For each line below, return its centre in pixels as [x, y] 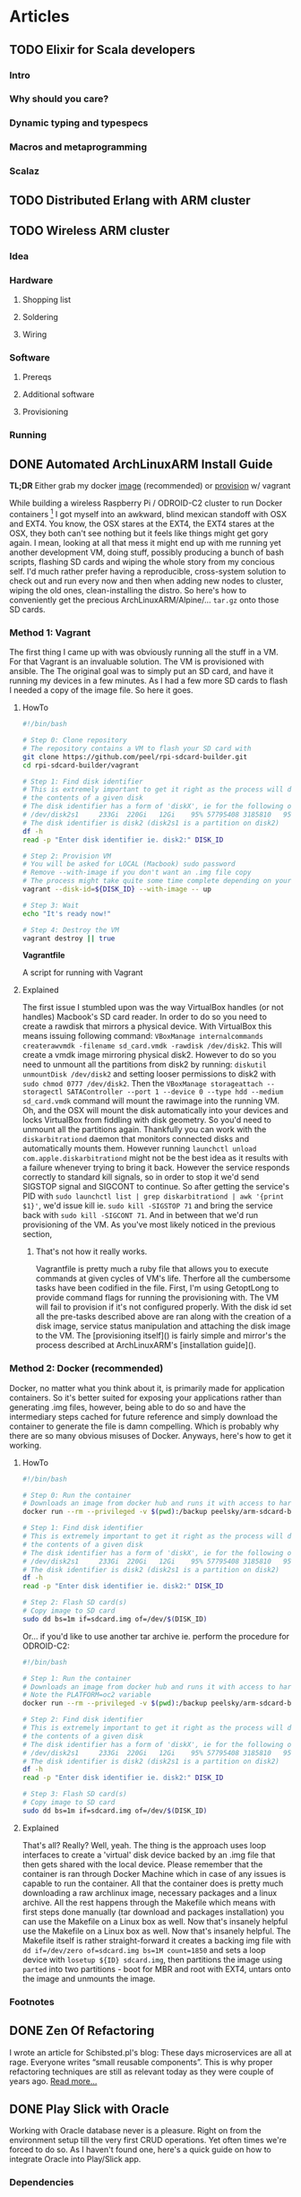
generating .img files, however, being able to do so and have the [128, 1407]
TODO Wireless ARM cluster [90, 230]
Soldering [40, 317]
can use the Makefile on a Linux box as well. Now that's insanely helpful [155, 1921]
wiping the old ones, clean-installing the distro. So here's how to [128, 590]
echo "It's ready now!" [67, 913]
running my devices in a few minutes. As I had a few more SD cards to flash [149, 681]
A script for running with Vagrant [82, 973]
